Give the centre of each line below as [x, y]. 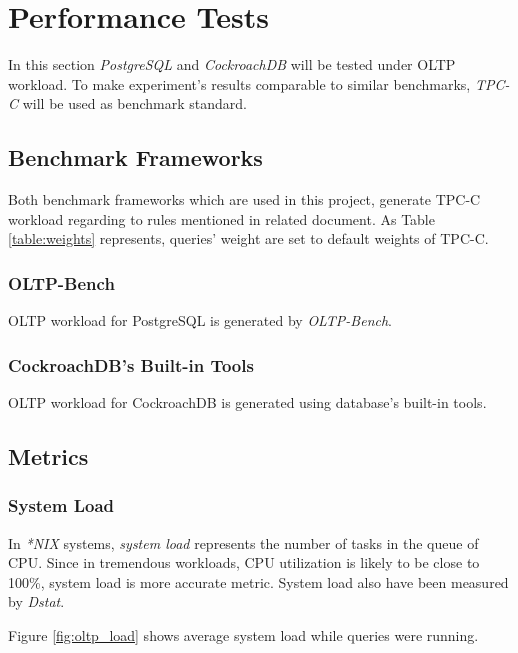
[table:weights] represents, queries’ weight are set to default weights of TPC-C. [248, 238]
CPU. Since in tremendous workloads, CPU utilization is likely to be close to [244, 562]
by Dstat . [36, 601]
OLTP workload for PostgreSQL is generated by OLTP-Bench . [200, 320]
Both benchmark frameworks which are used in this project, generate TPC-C [244, 199]
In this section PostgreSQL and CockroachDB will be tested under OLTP [232, 64]
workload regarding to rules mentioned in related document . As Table [221, 218]
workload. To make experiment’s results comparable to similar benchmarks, [239, 83]
